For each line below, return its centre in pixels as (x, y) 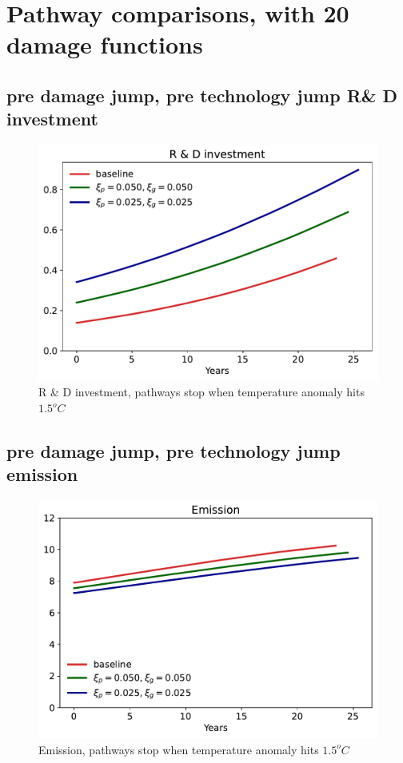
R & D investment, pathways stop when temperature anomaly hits (201, 392)
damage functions (105, 44)
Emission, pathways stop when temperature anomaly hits (179, 749)
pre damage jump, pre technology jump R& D (202, 95)
